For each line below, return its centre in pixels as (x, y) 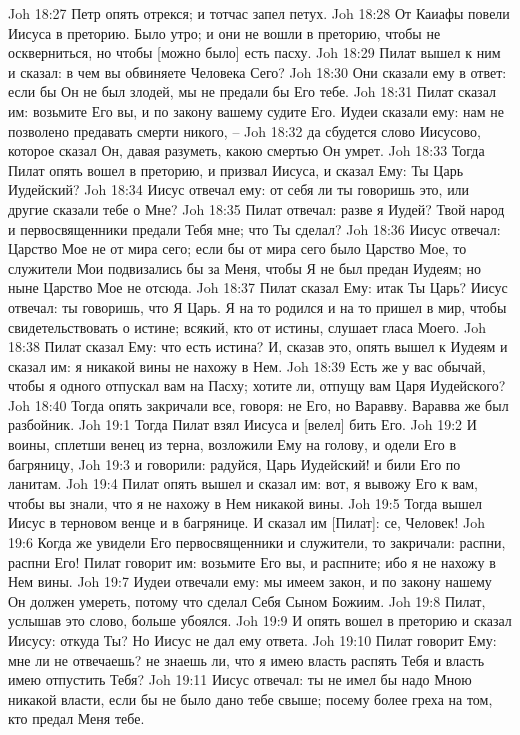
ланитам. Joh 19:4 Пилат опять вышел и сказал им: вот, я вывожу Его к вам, (243, 483)
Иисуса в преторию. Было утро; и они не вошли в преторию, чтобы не (224, 32)
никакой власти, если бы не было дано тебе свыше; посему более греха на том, (250, 698)
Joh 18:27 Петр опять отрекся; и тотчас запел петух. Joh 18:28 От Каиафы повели (259, 13)
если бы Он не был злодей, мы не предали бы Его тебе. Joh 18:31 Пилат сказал (252, 91)
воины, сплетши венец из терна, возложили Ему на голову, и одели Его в (232, 444)
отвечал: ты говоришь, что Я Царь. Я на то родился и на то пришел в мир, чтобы (257, 306)
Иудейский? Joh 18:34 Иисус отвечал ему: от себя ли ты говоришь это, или (239, 189)
